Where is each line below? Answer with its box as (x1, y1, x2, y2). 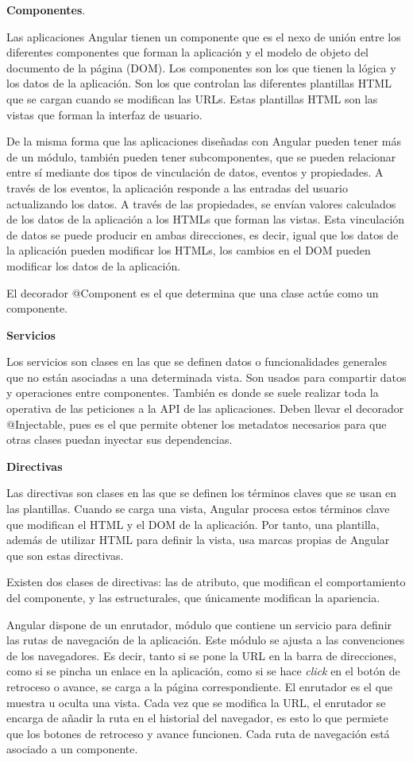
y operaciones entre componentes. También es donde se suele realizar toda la (6, 384, 379, 401)
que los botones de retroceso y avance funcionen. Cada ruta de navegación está (6, 725, 390, 741)
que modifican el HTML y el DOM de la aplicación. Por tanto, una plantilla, (6, 515, 380, 532)
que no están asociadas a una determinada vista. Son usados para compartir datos (6, 368, 407, 385)
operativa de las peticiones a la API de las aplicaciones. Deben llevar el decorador (6, 400, 404, 417)
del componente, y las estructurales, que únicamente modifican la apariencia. (6, 589, 380, 605)
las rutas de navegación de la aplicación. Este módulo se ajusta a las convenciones (6, 632, 405, 648)
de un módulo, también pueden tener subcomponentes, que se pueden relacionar (6, 148, 396, 165)
